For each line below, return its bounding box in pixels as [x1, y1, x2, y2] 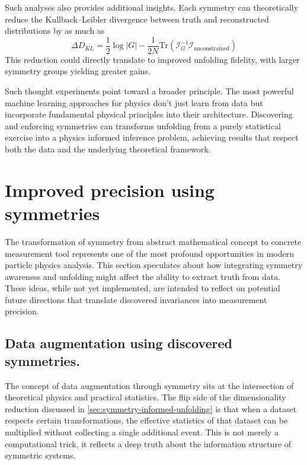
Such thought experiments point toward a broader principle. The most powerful [5, 85, 294, 97]
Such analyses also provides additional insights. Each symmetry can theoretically [5, 1, 299, 13]
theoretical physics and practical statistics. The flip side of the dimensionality [5, 391, 286, 403]
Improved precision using [5, 177, 215, 202]
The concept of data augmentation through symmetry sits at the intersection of [5, 379, 294, 391]
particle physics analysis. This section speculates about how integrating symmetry [5, 259, 303, 271]
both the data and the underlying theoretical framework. [5, 143, 211, 155]
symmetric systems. [5, 449, 76, 461]
